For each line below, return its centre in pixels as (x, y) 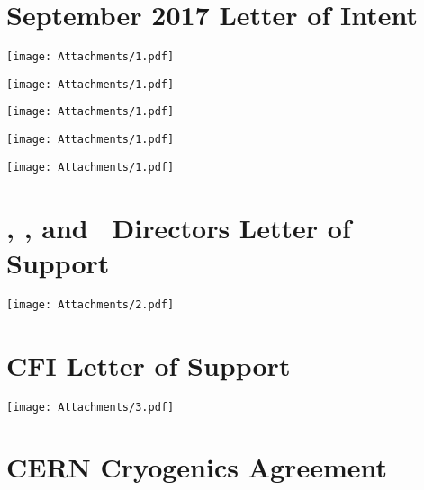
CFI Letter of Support (149, 365)
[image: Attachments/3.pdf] (90, 407)
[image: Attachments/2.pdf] (90, 304)
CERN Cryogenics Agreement (197, 467)
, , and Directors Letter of (179, 227)
